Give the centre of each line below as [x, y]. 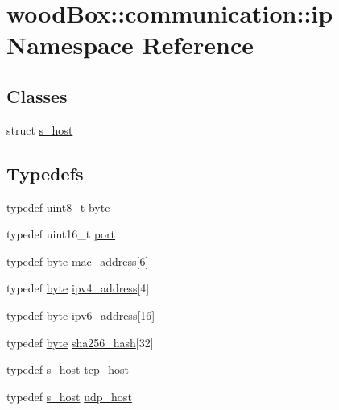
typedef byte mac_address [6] [78, 261]
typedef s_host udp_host [69, 396]
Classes [37, 95]
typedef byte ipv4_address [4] [78, 288]
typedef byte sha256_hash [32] [80, 342]
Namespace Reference [130, 45]
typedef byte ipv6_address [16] [81, 315]
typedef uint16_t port [61, 234]
